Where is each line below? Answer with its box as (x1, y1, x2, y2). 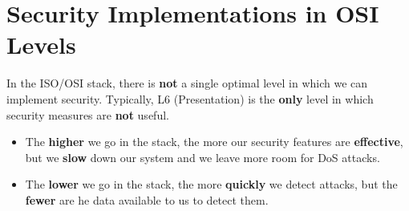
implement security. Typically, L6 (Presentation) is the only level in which (6, 90, 374, 107)
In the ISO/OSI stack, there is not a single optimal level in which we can (6, 75, 368, 91)
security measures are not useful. (6, 106, 169, 123)
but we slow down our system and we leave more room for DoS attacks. (25, 148, 380, 165)
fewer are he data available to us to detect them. (25, 191, 269, 208)
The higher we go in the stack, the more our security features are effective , (25, 133, 403, 150)
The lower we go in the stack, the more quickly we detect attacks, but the (25, 176, 398, 193)
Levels (6, 28, 76, 61)
